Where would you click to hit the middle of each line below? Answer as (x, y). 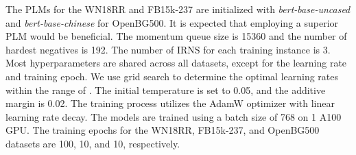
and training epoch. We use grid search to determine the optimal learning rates (172, 76)
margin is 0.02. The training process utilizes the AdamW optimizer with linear (170, 103)
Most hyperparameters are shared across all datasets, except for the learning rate (176, 63)
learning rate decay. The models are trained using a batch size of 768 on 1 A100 (174, 116)
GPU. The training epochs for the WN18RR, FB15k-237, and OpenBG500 (163, 130)
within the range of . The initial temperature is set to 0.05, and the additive (166, 90)
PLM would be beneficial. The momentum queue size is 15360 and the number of (176, 36)
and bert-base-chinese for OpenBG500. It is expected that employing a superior (172, 22)
